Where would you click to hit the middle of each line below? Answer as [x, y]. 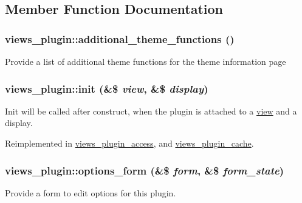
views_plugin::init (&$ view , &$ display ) [107, 88]
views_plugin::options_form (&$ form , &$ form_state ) [144, 170]
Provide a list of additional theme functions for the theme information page [146, 61]
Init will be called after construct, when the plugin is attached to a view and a [151, 111]
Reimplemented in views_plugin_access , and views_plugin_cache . [129, 143]
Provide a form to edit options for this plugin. [91, 192]
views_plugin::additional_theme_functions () [120, 38]
